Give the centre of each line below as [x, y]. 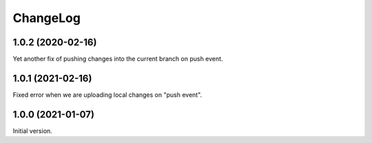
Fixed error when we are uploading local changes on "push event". [107, 95]
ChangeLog [46, 18]
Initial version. [33, 131]
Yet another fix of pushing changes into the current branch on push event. [118, 59]
